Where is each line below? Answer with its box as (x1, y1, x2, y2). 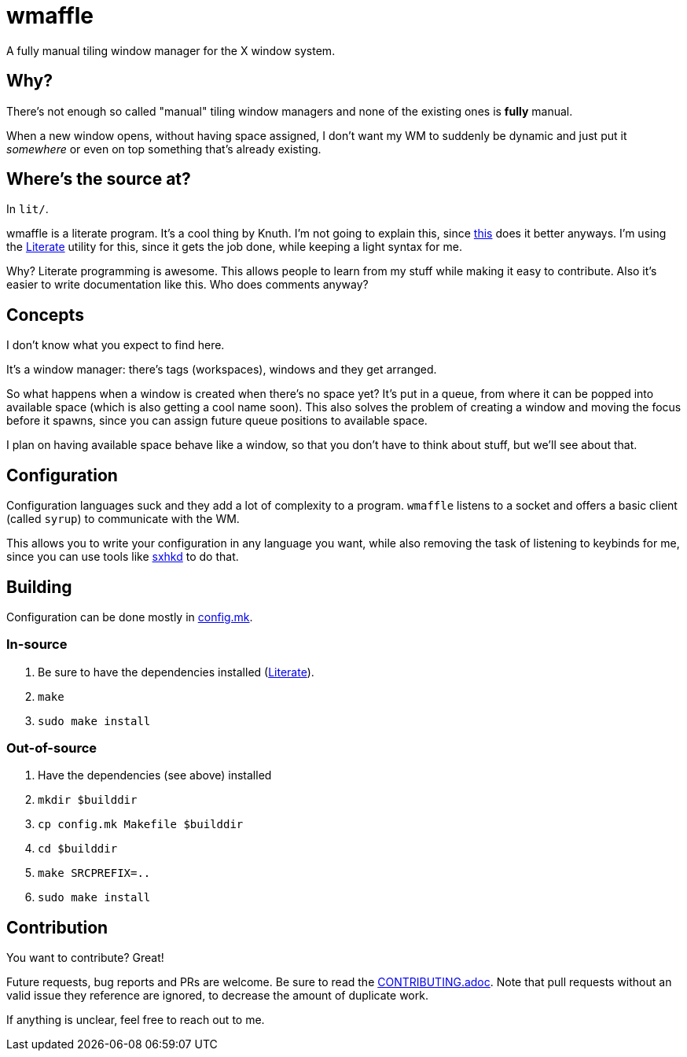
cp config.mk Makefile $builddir (38, 818, 244, 831)
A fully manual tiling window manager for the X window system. (6, 43, 336, 57)
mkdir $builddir (38, 794, 138, 807)
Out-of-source (6, 740, 97, 757)
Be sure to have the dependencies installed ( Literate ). (38, 665, 314, 679)
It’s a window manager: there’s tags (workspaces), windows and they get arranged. (6, 363, 437, 377)
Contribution (6, 917, 108, 937)
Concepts (6, 304, 84, 325)
